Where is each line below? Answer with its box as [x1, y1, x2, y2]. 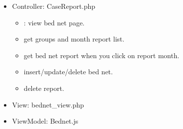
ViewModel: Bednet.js [12, 116, 78, 126]
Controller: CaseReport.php [12, 1, 95, 11]
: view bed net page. [24, 17, 85, 27]
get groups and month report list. [24, 34, 125, 44]
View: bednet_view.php [12, 99, 84, 109]
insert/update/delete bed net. [24, 66, 113, 77]
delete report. [24, 83, 64, 93]
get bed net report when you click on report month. [24, 50, 180, 60]
